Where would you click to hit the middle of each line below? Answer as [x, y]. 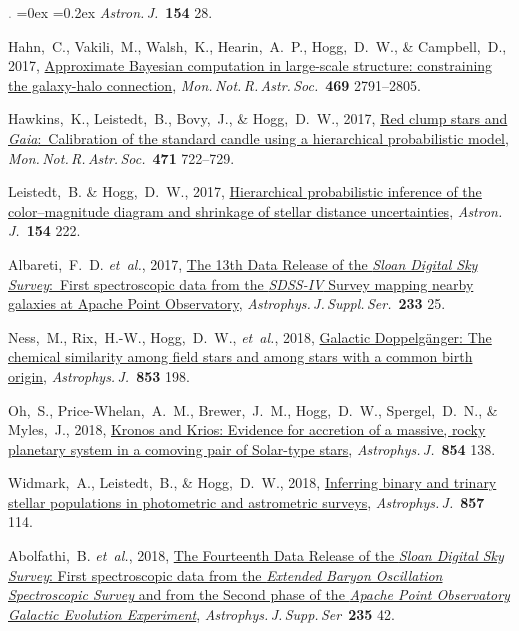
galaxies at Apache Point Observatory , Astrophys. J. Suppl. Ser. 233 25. [227, 303]
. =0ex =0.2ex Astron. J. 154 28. [110, 12]
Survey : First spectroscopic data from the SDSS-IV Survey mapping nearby [241, 283]
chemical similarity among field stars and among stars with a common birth [240, 356]
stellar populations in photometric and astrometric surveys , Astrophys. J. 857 [246, 501]
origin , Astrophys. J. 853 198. [99, 375]
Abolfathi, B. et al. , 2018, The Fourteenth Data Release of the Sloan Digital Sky [256, 555]
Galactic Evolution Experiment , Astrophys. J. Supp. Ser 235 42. [201, 613]
